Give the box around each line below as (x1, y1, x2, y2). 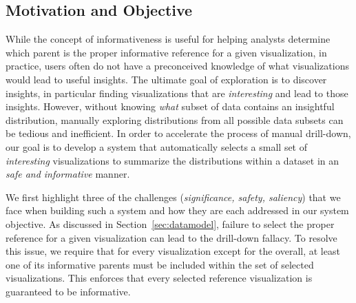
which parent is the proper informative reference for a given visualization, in (6, 45, 327, 59)
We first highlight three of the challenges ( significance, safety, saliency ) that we (6, 189, 341, 204)
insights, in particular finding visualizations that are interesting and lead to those (6, 85, 348, 100)
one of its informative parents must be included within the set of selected (6, 257, 314, 271)
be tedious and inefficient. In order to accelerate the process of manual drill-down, (6, 126, 351, 140)
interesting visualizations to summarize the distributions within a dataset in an (6, 153, 339, 167)
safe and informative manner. (6, 167, 130, 181)
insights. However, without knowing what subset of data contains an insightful (6, 99, 335, 114)
